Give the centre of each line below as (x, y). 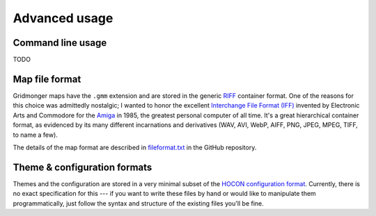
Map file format (47, 79)
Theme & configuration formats (83, 167)
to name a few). (36, 135)
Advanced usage (63, 18)
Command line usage (60, 43)
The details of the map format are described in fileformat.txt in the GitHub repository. (135, 147)
